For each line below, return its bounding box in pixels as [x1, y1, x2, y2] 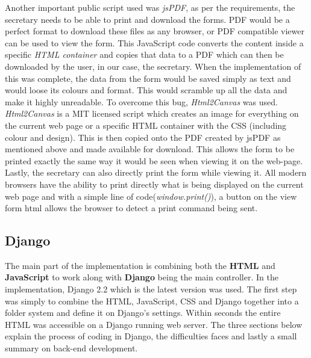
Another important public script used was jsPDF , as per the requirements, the [5, 1, 295, 13]
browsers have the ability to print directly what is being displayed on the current [5, 177, 304, 190]
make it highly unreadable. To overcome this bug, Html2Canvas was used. [5, 95, 278, 108]
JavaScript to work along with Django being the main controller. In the [5, 271, 278, 283]
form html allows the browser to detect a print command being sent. [5, 202, 258, 214]
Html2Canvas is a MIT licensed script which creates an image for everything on [5, 107, 299, 120]
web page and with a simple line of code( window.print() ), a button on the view [5, 190, 297, 202]
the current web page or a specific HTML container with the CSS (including [5, 119, 287, 131]
